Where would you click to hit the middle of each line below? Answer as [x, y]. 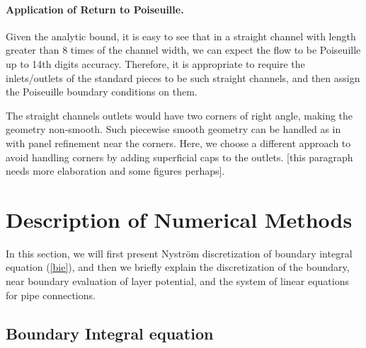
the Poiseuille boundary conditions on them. [102, 92]
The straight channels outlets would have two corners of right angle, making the [179, 115]
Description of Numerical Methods [179, 219]
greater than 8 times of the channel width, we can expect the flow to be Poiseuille [183, 50]
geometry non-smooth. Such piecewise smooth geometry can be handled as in [173, 129]
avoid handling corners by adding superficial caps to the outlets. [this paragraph [179, 157]
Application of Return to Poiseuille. [95, 9]
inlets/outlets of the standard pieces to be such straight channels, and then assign [183, 77]
